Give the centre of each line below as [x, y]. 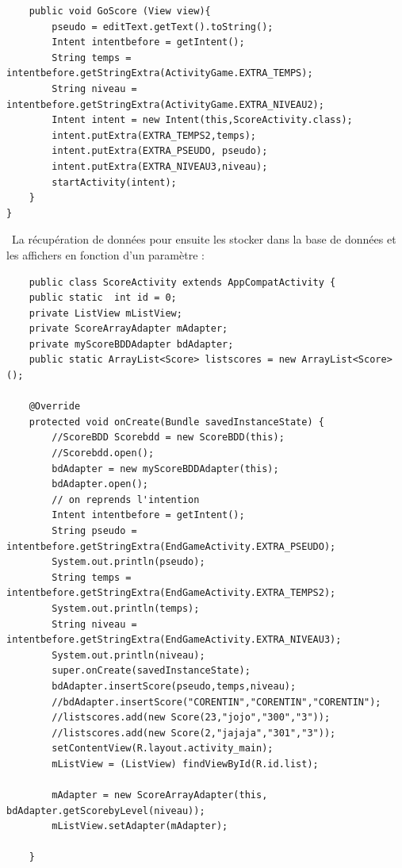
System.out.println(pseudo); [128, 562]
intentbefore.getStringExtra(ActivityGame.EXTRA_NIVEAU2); [165, 104]
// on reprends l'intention [126, 499]
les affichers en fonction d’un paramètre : [105, 254]
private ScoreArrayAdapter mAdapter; [128, 329]
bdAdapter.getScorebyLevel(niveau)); [106, 810]
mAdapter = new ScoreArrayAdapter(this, [160, 795]
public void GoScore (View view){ [120, 11]
